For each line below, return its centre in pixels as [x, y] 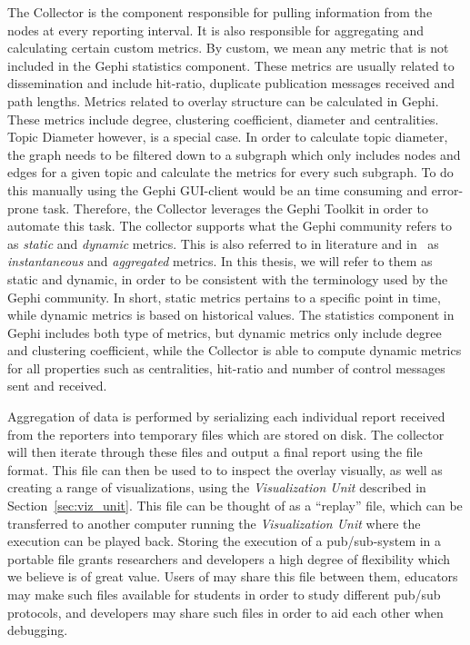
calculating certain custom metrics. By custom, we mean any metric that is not [228, 48]
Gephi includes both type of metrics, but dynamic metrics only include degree [225, 332]
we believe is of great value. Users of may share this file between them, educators [233, 576]
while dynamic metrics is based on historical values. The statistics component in [231, 315]
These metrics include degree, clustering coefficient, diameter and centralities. [223, 119]
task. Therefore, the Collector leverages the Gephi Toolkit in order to [235, 208]
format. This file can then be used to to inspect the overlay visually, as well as [225, 469]
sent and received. [57, 386]
